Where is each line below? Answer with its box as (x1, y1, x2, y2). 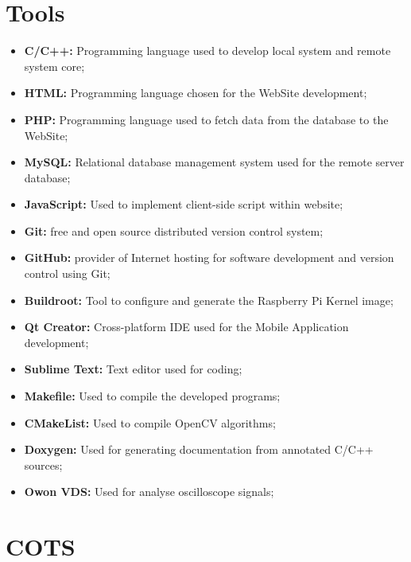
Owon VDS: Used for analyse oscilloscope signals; (24, 483, 274, 500)
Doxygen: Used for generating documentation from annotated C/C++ (24, 441, 374, 458)
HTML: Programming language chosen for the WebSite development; (24, 84, 367, 101)
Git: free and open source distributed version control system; (24, 222, 324, 239)
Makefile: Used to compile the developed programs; (24, 388, 281, 404)
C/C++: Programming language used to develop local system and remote (24, 42, 391, 59)
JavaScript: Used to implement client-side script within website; (24, 196, 343, 213)
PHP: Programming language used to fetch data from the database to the (24, 111, 389, 127)
